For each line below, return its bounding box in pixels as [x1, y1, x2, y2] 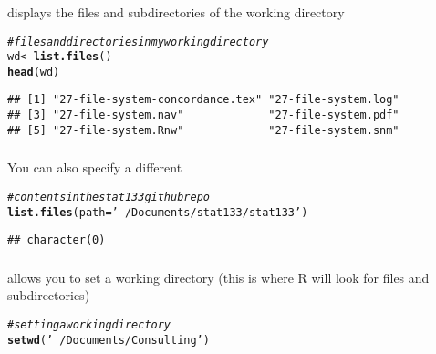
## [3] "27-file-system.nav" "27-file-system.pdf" [7, 109, 400, 122]
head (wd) [7, 65, 60, 78]
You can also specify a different [7, 158, 182, 177]
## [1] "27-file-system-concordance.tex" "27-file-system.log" [7, 93, 400, 107]
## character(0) [7, 234, 106, 247]
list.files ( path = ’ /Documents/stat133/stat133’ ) [7, 205, 308, 219]
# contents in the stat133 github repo [7, 190, 210, 203]
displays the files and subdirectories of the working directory [7, 2, 345, 21]
